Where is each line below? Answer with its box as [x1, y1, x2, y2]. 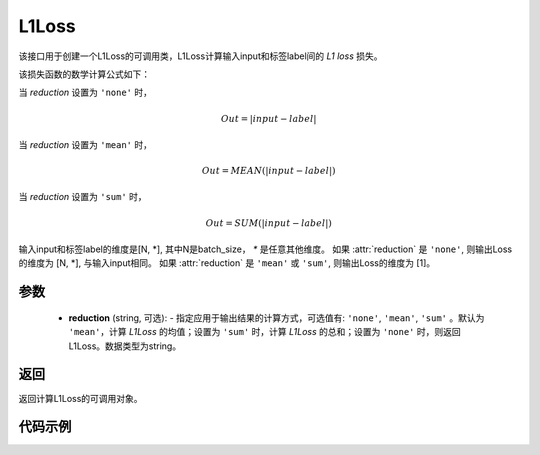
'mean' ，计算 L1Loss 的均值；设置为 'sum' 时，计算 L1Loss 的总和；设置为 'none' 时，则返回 [68, 326, 461, 338]
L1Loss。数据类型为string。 [68, 340, 182, 352]
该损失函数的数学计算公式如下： [18, 68, 150, 80]
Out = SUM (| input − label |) [205, 217, 332, 229]
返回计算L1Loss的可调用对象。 [18, 392, 144, 404]
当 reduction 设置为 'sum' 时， [18, 191, 147, 203]
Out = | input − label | [220, 113, 317, 124]
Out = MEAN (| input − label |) [201, 165, 336, 177]
